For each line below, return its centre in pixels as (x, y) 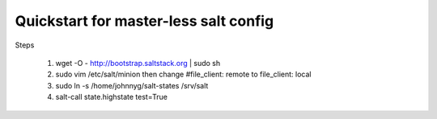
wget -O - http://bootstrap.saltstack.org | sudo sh (138, 63)
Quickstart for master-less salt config (144, 21)
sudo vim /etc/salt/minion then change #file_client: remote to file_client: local (183, 74)
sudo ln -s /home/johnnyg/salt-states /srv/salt (132, 85)
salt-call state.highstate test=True (111, 97)
